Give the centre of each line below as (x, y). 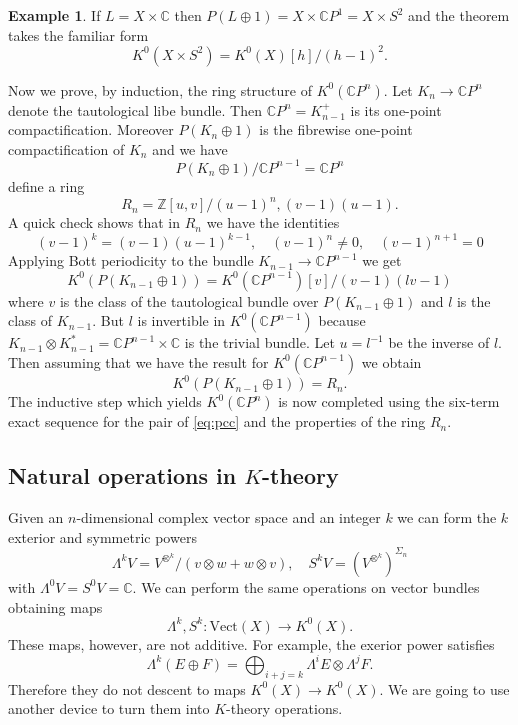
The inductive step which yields (105, 401)
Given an (36, 517)
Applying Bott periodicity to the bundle (131, 260)
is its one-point (396, 109)
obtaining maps (55, 606)
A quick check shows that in (94, 222)
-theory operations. (284, 708)
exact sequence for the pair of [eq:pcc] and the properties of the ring (217, 421)
